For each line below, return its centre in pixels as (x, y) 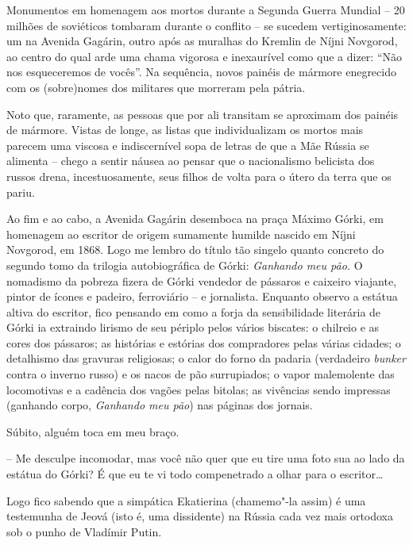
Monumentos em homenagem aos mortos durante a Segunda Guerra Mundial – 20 (206, 10)
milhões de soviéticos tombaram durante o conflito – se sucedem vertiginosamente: (206, 25)
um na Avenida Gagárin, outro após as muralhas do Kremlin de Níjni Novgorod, (202, 41)
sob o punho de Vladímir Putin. (84, 531)
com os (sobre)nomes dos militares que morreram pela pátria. (156, 87)
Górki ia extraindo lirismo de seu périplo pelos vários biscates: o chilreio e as (193, 327)
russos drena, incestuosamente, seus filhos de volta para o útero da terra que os (199, 176)
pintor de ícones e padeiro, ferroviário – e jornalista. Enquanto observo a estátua (202, 296)
